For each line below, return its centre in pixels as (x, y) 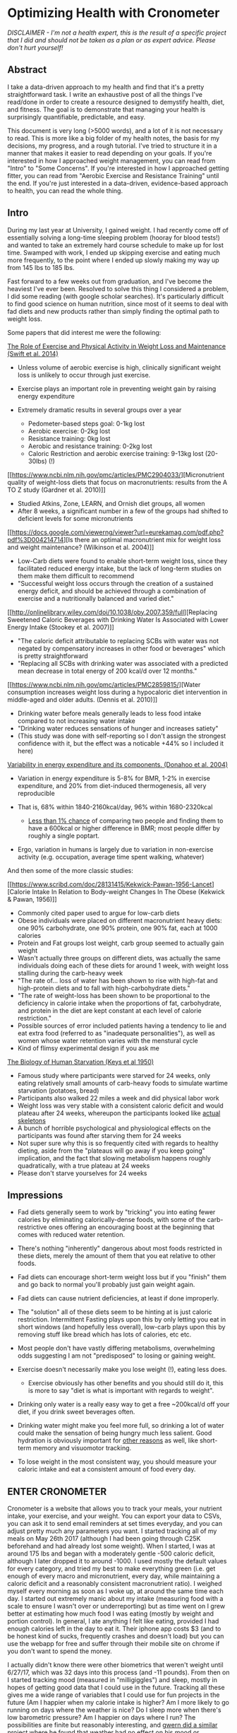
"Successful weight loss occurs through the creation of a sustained (115, 583)
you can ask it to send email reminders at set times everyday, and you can (115, 1524)
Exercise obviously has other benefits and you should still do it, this (126, 1383)
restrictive (32, 1227)
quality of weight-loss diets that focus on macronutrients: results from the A (117, 482)
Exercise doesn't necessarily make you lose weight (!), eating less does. (122, 1370)
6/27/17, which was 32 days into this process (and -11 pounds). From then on (119, 1672)
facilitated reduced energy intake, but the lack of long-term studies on (120, 568)
